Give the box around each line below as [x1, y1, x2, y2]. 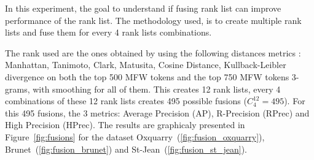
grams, [5, 82, 30, 95]
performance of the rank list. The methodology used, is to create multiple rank [5, 13, 302, 26]
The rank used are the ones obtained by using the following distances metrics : [5, 46, 301, 59]
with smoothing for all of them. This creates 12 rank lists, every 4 [33, 82, 281, 95]
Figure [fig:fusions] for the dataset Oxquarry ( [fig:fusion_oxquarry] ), [5, 130, 265, 143]
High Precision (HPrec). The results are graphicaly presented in [5, 118, 245, 131]
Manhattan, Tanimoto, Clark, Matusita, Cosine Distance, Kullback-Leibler [5, 58, 286, 71]
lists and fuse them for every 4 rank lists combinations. [5, 26, 212, 39]
